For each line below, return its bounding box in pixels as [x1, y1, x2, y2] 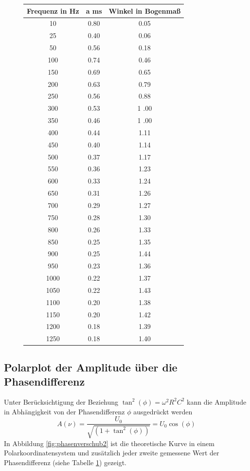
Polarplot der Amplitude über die [4, 359, 178, 374]
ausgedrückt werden [133, 406, 193, 416]
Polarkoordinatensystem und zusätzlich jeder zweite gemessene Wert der [4, 448, 219, 458]
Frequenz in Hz [27, 5, 79, 16]
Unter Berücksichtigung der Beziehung [4, 396, 119, 407]
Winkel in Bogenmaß [108, 5, 181, 16]
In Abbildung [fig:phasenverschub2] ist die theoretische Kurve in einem [4, 438, 214, 448]
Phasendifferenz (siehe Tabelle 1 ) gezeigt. [4, 457, 126, 467]
